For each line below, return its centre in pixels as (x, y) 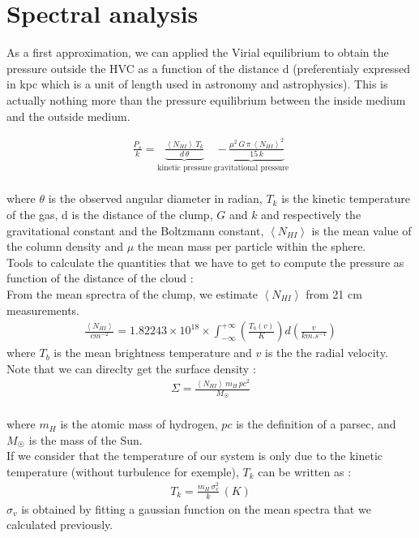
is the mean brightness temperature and (153, 353)
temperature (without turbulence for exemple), (123, 471)
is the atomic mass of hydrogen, (139, 424)
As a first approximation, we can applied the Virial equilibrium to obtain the (198, 52)
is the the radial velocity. (327, 353)
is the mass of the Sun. (86, 439)
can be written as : (305, 471)
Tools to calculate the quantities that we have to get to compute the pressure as (205, 262)
